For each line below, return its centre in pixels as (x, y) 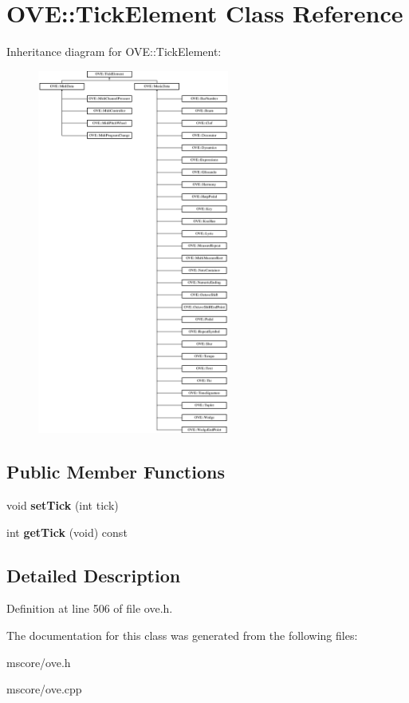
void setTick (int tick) (63, 505)
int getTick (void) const (67, 532)
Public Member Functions (116, 472)
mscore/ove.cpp (44, 689)
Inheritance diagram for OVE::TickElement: (114, 52)
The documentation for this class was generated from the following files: (182, 635)
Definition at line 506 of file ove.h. (90, 608)
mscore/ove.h (39, 662)
